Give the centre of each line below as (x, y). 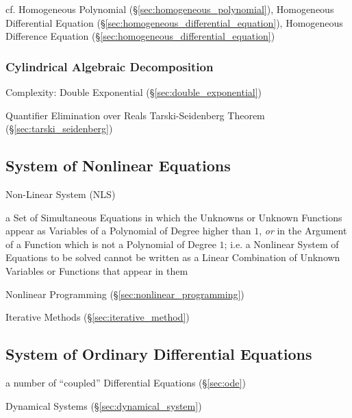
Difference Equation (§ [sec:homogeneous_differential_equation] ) (140, 36)
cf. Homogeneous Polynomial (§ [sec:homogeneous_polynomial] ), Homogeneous (170, 9)
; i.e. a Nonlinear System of (281, 244)
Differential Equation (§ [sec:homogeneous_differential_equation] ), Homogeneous (174, 22)
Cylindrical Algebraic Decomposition (110, 66)
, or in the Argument (303, 231)
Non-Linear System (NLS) (61, 194)
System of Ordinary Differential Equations (159, 354)
